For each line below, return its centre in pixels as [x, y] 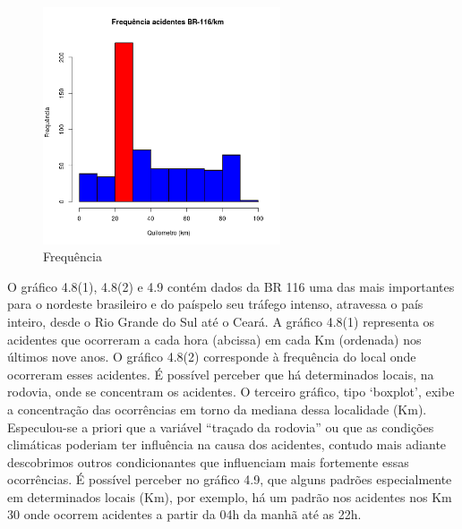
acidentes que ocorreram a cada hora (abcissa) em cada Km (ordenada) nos [214, 339]
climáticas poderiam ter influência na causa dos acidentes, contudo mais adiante [227, 444]
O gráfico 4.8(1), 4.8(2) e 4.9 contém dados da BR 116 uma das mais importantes [231, 286]
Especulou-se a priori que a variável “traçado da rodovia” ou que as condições [221, 427]
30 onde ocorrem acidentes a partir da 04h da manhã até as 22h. [184, 514]
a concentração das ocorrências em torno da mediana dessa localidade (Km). [217, 409]
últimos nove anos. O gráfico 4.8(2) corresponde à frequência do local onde [212, 357]
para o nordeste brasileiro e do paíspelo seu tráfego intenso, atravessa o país [215, 304]
